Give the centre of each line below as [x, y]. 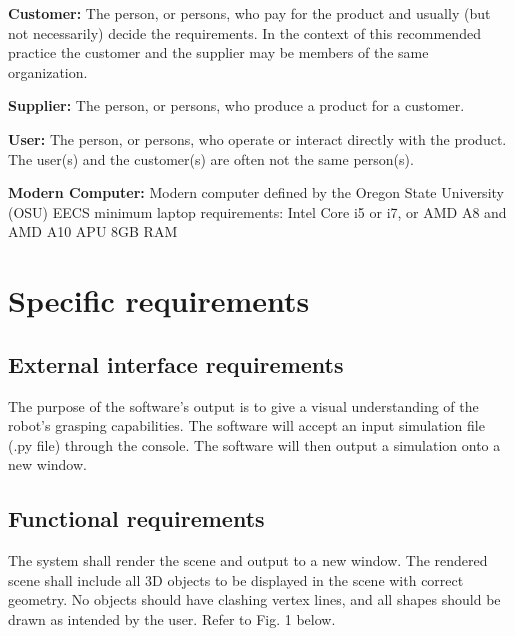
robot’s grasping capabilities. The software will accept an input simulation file [246, 425]
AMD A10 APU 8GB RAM [93, 231]
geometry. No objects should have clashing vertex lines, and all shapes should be [254, 599]
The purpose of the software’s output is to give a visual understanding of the [243, 405]
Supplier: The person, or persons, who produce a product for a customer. [236, 105]
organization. [48, 71]
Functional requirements [136, 518]
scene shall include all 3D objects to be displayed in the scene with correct [236, 579]
